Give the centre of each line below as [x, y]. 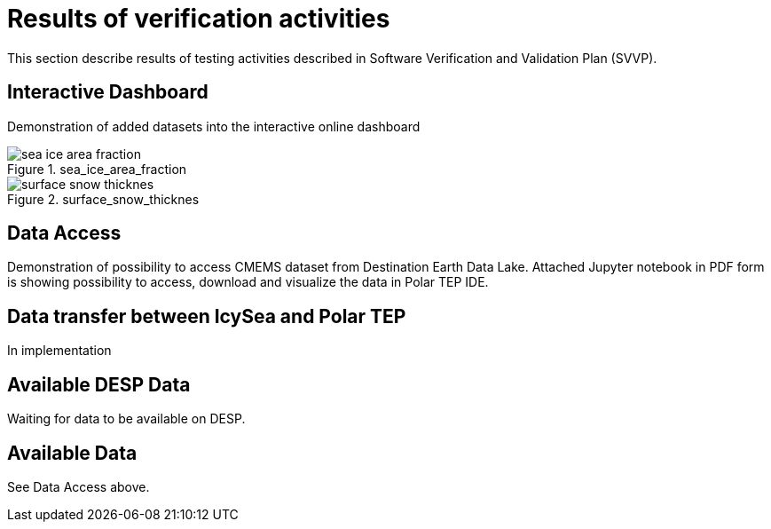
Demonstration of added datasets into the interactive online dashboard [214, 126]
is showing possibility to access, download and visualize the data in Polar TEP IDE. [248, 282]
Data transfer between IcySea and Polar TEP [207, 316]
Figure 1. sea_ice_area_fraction [97, 169]
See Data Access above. [79, 486]
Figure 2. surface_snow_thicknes [103, 199]
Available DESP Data [99, 384]
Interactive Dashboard [108, 92]
